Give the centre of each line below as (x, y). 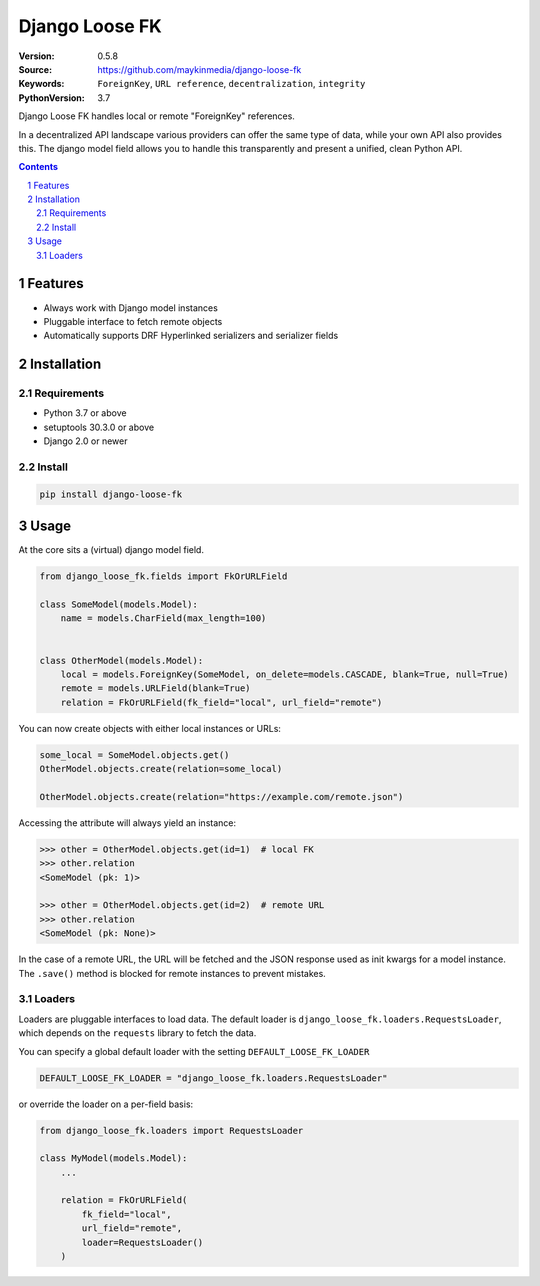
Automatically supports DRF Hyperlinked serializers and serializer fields (191, 336)
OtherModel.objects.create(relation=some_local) (161, 769)
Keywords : (41, 84)
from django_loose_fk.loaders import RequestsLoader (171, 1130)
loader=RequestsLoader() (142, 1242)
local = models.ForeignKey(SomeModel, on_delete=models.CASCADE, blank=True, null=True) (284, 674)
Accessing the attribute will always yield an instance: (127, 822)
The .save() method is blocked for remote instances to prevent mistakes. (172, 973)
